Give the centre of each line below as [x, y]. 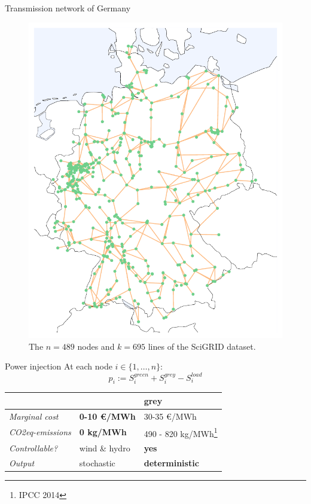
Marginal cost [34, 416]
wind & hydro [105, 448]
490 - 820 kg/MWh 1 [181, 432]
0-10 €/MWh [107, 416]
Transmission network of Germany [68, 8]
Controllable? [33, 448]
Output [22, 462]
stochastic [97, 462]
